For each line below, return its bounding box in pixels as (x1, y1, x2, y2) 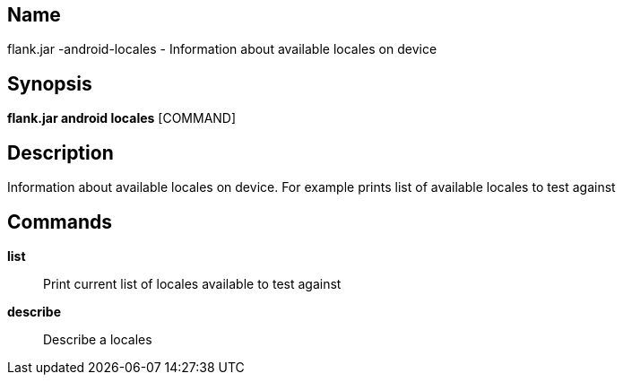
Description (7, 141, 114, 164)
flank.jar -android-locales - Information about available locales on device (7, 41, 437, 57)
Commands (7, 210, 113, 233)
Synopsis (7, 72, 92, 95)
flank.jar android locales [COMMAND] (7, 110, 237, 126)
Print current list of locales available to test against (43, 275, 342, 291)
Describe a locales (43, 331, 152, 347)
